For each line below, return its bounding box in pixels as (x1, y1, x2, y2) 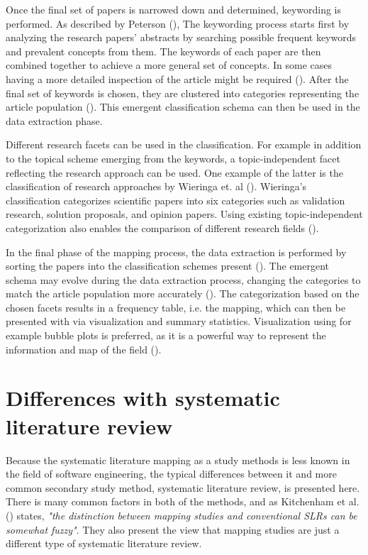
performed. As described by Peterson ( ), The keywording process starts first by (6, 16, 350, 31)
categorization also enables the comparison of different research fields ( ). (6, 220, 319, 235)
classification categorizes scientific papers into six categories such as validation (6, 192, 345, 207)
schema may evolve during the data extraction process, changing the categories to (6, 272, 361, 287)
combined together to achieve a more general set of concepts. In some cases (6, 57, 333, 72)
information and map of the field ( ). (6, 341, 162, 356)
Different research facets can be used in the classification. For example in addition (6, 137, 362, 152)
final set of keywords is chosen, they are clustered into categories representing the (6, 85, 359, 100)
